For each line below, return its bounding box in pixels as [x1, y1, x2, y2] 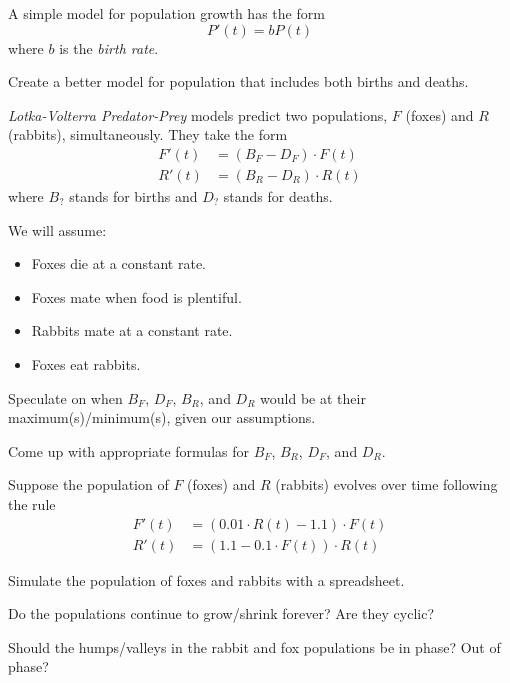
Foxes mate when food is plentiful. [31, 286, 242, 307]
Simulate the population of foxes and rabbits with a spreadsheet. [8, 569, 405, 590]
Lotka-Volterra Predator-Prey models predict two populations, [8, 104, 388, 125]
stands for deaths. [223, 186, 333, 207]
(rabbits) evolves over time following [275, 474, 498, 495]
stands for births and [69, 186, 198, 207]
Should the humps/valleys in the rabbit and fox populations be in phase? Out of [8, 636, 501, 657]
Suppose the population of [8, 474, 169, 495]
